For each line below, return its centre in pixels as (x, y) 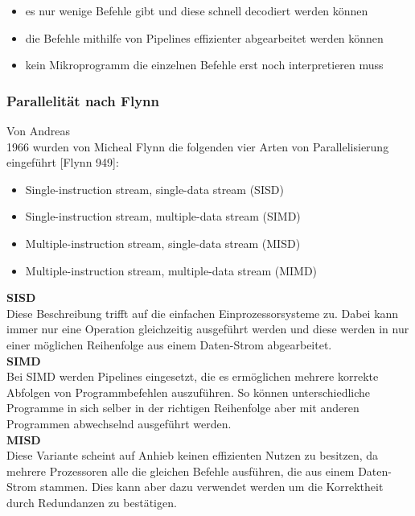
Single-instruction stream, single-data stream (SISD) (154, 189)
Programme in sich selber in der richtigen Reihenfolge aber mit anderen (183, 408)
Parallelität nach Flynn (83, 100)
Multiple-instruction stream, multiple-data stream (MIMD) (171, 270)
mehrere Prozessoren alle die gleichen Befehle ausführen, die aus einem (181, 471)
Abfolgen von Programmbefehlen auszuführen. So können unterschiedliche (189, 392)
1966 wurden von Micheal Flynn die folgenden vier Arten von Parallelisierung (198, 146)
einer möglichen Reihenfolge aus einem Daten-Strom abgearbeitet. (169, 344)
